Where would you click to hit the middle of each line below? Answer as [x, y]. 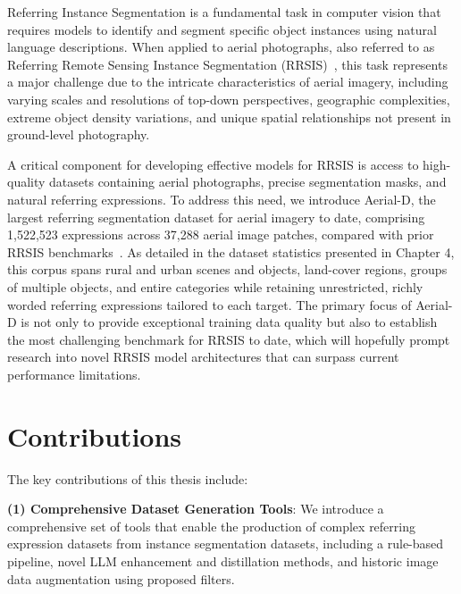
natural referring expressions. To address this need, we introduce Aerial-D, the [222, 199]
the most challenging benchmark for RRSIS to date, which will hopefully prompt [229, 339]
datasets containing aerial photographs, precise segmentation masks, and [248, 182]
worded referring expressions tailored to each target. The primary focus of [210, 304]
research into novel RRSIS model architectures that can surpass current [203, 357]
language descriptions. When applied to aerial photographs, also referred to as [221, 47]
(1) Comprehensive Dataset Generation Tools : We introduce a [196, 509]
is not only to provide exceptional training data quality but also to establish [229, 322]
